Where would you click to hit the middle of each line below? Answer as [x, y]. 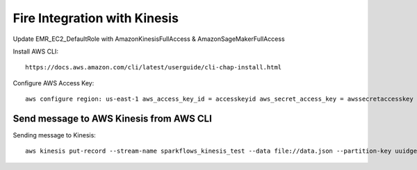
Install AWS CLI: [36, 51]
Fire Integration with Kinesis [96, 18]
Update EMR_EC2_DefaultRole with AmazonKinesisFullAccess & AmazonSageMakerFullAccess [149, 39]
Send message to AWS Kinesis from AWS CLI [112, 118]
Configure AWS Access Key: [54, 83]
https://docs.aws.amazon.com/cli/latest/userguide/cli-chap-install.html [154, 67]
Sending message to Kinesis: [55, 135]
